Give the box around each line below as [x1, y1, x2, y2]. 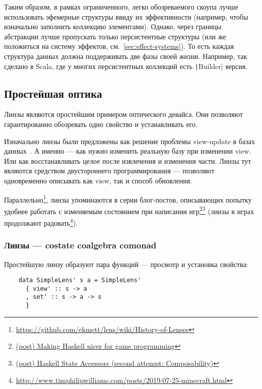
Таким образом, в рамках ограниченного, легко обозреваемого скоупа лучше [4, 2, 238, 12]
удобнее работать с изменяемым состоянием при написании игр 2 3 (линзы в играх [4, 204, 254, 216]
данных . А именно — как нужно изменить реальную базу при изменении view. [4, 146, 251, 156]
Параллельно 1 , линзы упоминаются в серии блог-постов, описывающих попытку [4, 192, 252, 205]
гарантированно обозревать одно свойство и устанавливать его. [4, 119, 198, 129]
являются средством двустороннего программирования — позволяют [4, 165, 215, 176]
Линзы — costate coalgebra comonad [4, 239, 157, 251]
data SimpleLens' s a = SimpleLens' [18, 277, 142, 284]
